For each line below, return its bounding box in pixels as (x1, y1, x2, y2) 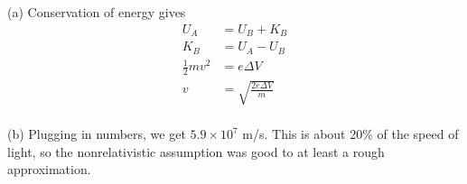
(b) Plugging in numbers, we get (7, 124, 186, 143)
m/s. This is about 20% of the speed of (242, 124, 459, 143)
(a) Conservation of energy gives (7, 3, 186, 21)
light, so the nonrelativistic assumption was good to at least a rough (7, 142, 385, 161)
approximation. (7, 160, 91, 179)
